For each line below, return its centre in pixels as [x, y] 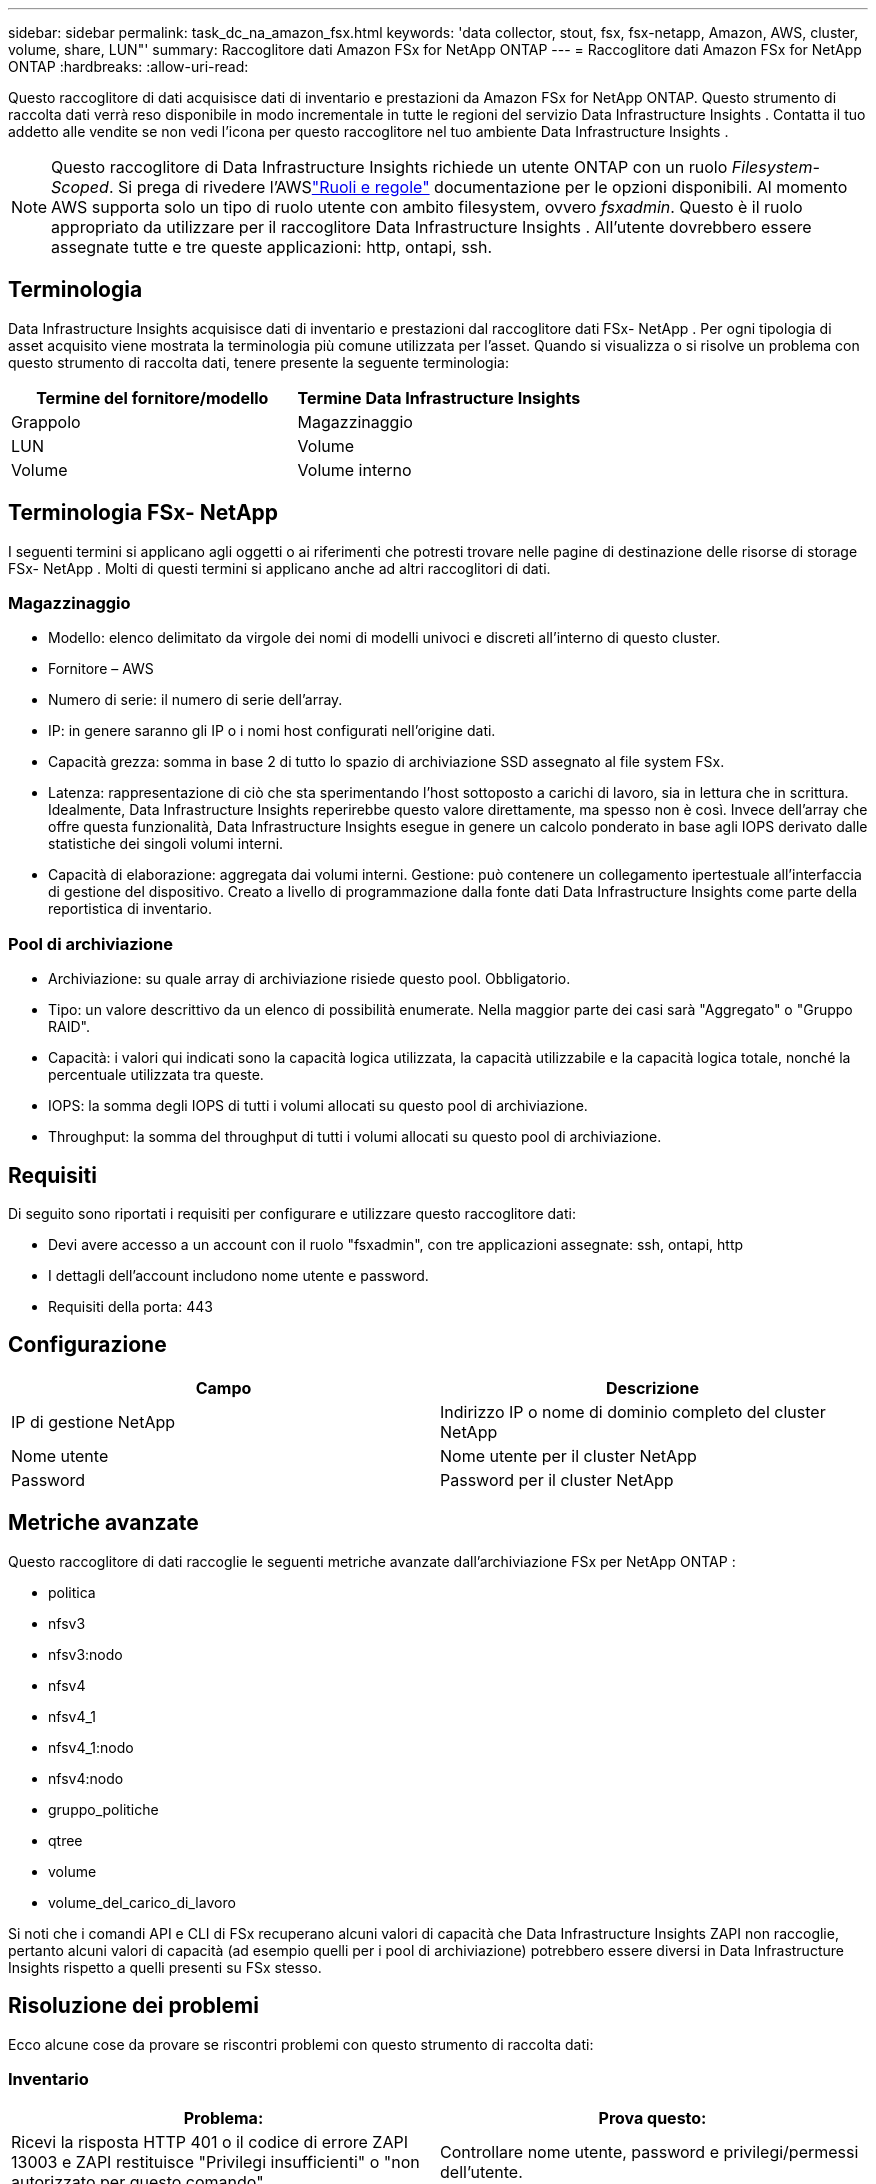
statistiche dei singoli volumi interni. [166, 844]
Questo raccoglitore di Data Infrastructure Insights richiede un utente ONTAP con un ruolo [389, 167]
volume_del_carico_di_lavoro [142, 1902]
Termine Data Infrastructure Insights [439, 397]
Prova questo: [652, 2118]
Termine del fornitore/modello [152, 397]
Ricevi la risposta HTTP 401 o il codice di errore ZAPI [209, 2142]
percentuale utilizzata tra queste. [156, 1075]
